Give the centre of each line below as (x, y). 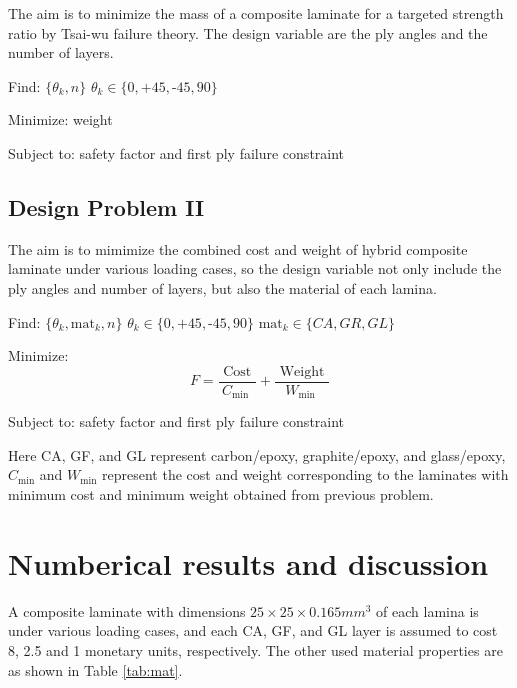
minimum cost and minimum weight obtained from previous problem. (221, 494)
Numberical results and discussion (248, 562)
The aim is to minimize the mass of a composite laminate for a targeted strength (256, 13)
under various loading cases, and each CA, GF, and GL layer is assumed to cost (253, 630)
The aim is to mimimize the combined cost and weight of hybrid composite (238, 248)
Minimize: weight (60, 119)
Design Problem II (106, 206)
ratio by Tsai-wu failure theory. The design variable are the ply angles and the (248, 32)
